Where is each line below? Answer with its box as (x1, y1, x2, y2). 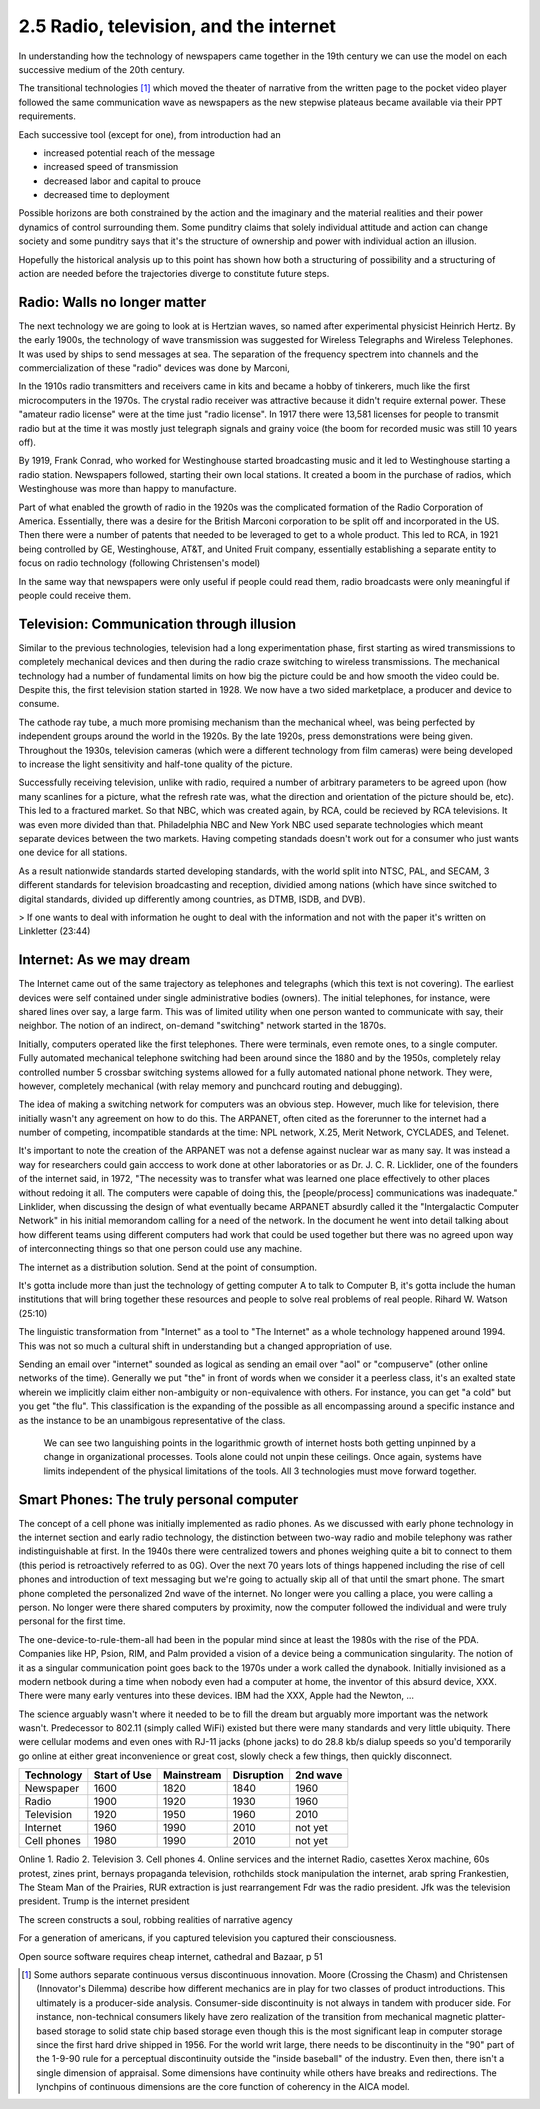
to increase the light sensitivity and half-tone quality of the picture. (18, 758, 294, 770)
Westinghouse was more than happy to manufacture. (18, 483, 237, 495)
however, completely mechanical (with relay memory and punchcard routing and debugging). (18, 1080, 403, 1092)
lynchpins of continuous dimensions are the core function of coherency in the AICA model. (36, 2081, 410, 2093)
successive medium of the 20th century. (18, 63, 185, 75)
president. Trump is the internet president (18, 1895, 190, 1907)
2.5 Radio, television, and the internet (18, 15, 337, 37)
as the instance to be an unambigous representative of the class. (18, 1414, 286, 1426)
